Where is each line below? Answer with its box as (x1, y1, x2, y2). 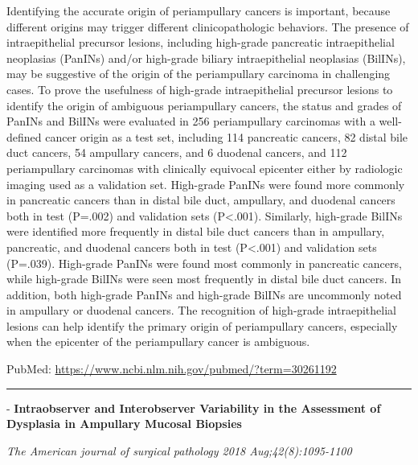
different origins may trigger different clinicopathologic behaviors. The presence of (6, 18, 409, 35)
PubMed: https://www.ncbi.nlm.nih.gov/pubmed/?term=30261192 (6, 360, 337, 377)
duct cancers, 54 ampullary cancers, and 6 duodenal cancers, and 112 (6, 144, 347, 161)
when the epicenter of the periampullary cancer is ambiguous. (6, 333, 310, 350)
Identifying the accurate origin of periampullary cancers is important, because (6, 2, 391, 19)
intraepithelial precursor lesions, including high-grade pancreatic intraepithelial (6, 34, 395, 51)
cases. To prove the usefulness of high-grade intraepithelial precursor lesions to (6, 80, 393, 97)
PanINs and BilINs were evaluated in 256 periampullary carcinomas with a (6, 113, 375, 130)
